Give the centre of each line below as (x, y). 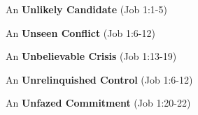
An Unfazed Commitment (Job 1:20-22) (98, 103)
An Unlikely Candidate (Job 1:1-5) (86, 9)
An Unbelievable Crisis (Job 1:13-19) (91, 56)
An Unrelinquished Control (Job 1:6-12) (99, 79)
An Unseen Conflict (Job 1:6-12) (80, 32)
